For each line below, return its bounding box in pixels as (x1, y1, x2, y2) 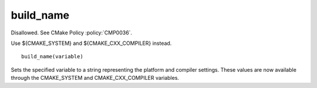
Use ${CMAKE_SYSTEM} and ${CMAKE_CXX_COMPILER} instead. (11, 40, 172, 47)
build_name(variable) (21, 53, 83, 60)
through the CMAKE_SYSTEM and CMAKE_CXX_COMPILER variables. (11, 75, 179, 82)
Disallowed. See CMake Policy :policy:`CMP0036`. (11, 29, 132, 36)
